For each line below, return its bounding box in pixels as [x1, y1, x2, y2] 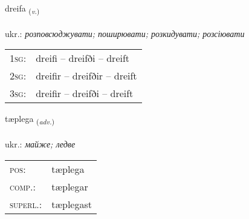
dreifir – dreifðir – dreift [36, 69, 137, 83]
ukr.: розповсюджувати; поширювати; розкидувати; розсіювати [5, 27, 245, 39]
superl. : [10, 197, 42, 211]
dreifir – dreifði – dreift [36, 86, 134, 101]
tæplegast [51, 197, 92, 211]
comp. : [10, 179, 36, 194]
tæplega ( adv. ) [5, 112, 55, 127]
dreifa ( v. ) [5, 2, 40, 16]
